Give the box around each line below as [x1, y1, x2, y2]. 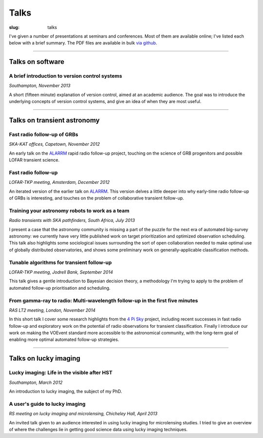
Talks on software [9, 58, 65, 66]
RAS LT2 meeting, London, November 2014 [9, 307, 96, 313]
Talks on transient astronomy [9, 116, 100, 124]
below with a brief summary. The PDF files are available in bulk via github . [9, 40, 157, 46]
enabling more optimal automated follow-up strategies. [9, 337, 119, 342]
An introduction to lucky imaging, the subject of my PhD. [9, 388, 122, 394]
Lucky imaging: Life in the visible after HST [9, 369, 113, 376]
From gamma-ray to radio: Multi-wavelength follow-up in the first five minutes [9, 297, 198, 304]
